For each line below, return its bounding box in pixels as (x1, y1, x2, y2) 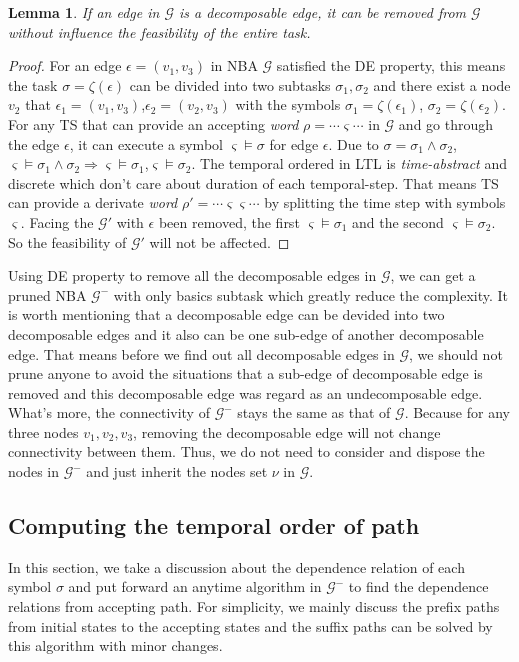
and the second (352, 211, 444, 232)
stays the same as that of (237, 402, 391, 423)
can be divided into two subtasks (129, 74, 331, 95)
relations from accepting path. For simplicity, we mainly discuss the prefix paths (8, 596, 500, 617)
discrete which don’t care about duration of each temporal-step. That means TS (8, 172, 499, 193)
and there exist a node (373, 74, 511, 95)
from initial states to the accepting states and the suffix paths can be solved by (8, 615, 493, 636)
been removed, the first (158, 211, 300, 232)
